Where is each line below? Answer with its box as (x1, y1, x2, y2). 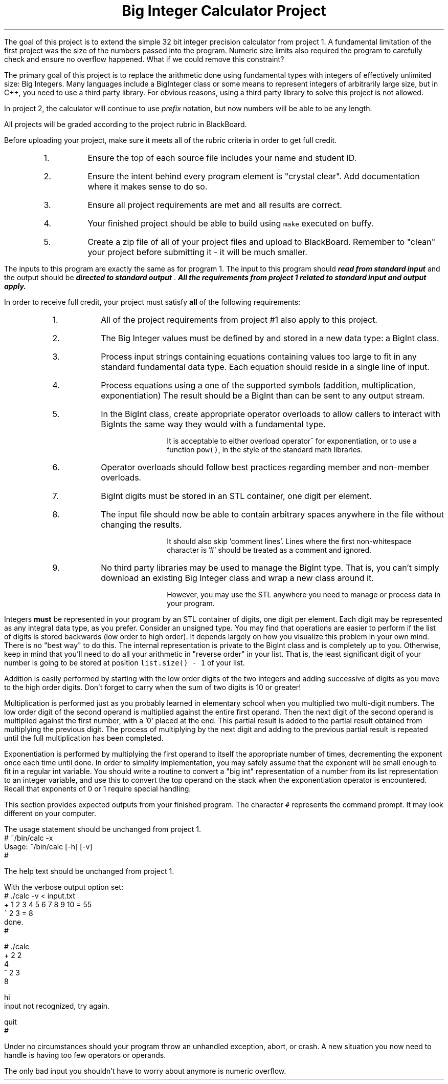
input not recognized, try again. (4, 1001, 110, 1010)
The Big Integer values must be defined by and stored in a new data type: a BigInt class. (101, 332, 439, 343)
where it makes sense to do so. (87, 181, 208, 192)
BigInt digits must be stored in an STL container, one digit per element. (101, 490, 372, 501)
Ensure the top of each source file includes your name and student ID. (87, 152, 357, 163)
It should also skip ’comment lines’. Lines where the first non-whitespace (167, 536, 412, 546)
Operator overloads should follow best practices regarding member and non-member (101, 462, 430, 472)
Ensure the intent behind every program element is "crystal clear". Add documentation (87, 171, 420, 181)
